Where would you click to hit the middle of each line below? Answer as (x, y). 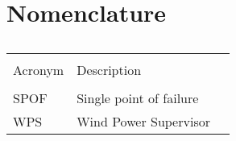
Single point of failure (138, 98)
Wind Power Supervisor (143, 122)
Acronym (39, 70)
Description (109, 70)
